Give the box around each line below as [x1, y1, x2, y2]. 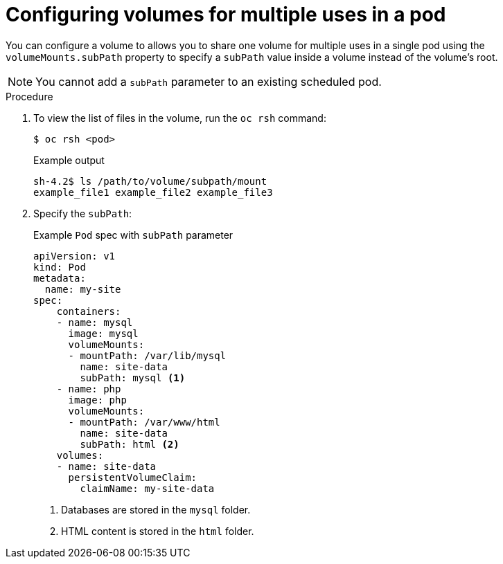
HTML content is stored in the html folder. [61, 525, 254, 537]
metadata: [33, 272, 86, 284]
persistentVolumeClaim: [68, 471, 197, 483]
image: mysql [68, 327, 139, 339]
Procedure [6, 90, 53, 102]
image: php [68, 394, 127, 406]
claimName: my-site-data [80, 482, 215, 494]
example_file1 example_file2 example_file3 [33, 186, 273, 198]
